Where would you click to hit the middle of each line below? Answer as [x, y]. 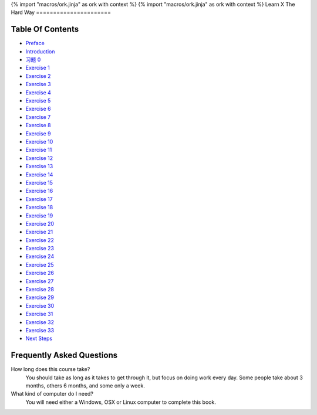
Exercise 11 [39, 150]
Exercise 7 [38, 117]
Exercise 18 [39, 207]
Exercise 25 [40, 264]
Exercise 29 [40, 297]
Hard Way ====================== [61, 12]
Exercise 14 [39, 174]
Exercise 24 [40, 256]
